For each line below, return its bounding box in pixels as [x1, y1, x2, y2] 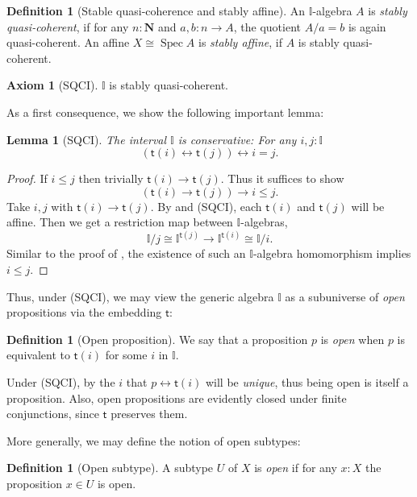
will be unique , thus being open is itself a [205, 373, 409, 390]
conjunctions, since [6, 405, 99, 422]
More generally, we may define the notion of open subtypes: [6, 432, 301, 449]
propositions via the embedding [6, 304, 162, 321]
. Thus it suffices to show [220, 170, 344, 187]
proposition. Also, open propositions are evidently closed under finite [6, 389, 347, 406]
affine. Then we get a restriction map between [6, 213, 233, 230]
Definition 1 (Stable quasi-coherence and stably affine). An [6, 2, 306, 19]
